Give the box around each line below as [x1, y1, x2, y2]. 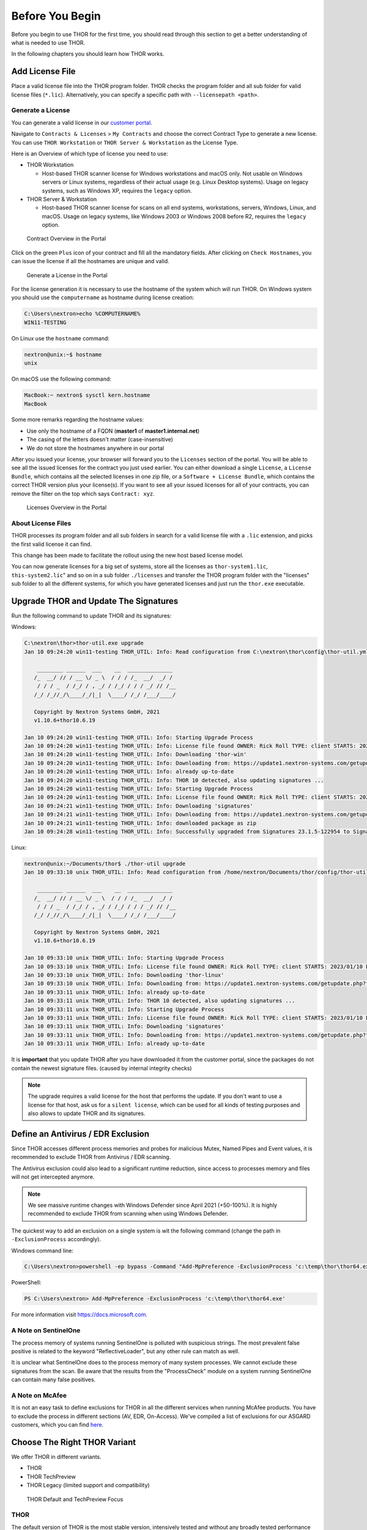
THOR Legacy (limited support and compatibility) [26, 1482, 150, 1489]
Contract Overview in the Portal [26, 235, 106, 242]
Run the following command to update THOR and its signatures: [11, 612, 172, 619]
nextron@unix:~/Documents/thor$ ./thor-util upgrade [24, 860, 186, 867]
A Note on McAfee [11, 1391, 67, 1400]
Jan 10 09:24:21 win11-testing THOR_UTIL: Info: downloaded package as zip [24, 819, 257, 826]
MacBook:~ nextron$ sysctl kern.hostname [24, 392, 150, 399]
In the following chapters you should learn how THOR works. [11, 50, 165, 58]
